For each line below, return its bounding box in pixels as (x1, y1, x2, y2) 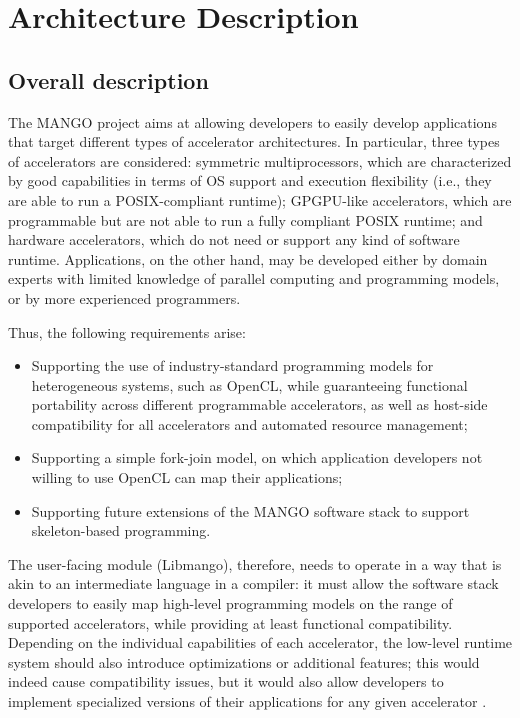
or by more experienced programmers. (8, 287, 241, 308)
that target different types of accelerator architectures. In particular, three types (8, 131, 500, 152)
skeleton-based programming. (31, 520, 211, 541)
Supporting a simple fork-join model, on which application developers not (31, 447, 483, 468)
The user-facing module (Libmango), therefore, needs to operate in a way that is (8, 553, 502, 574)
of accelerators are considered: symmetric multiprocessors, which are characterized (8, 150, 512, 171)
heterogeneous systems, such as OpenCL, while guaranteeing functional (31, 374, 468, 395)
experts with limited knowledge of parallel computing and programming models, (8, 268, 500, 289)
